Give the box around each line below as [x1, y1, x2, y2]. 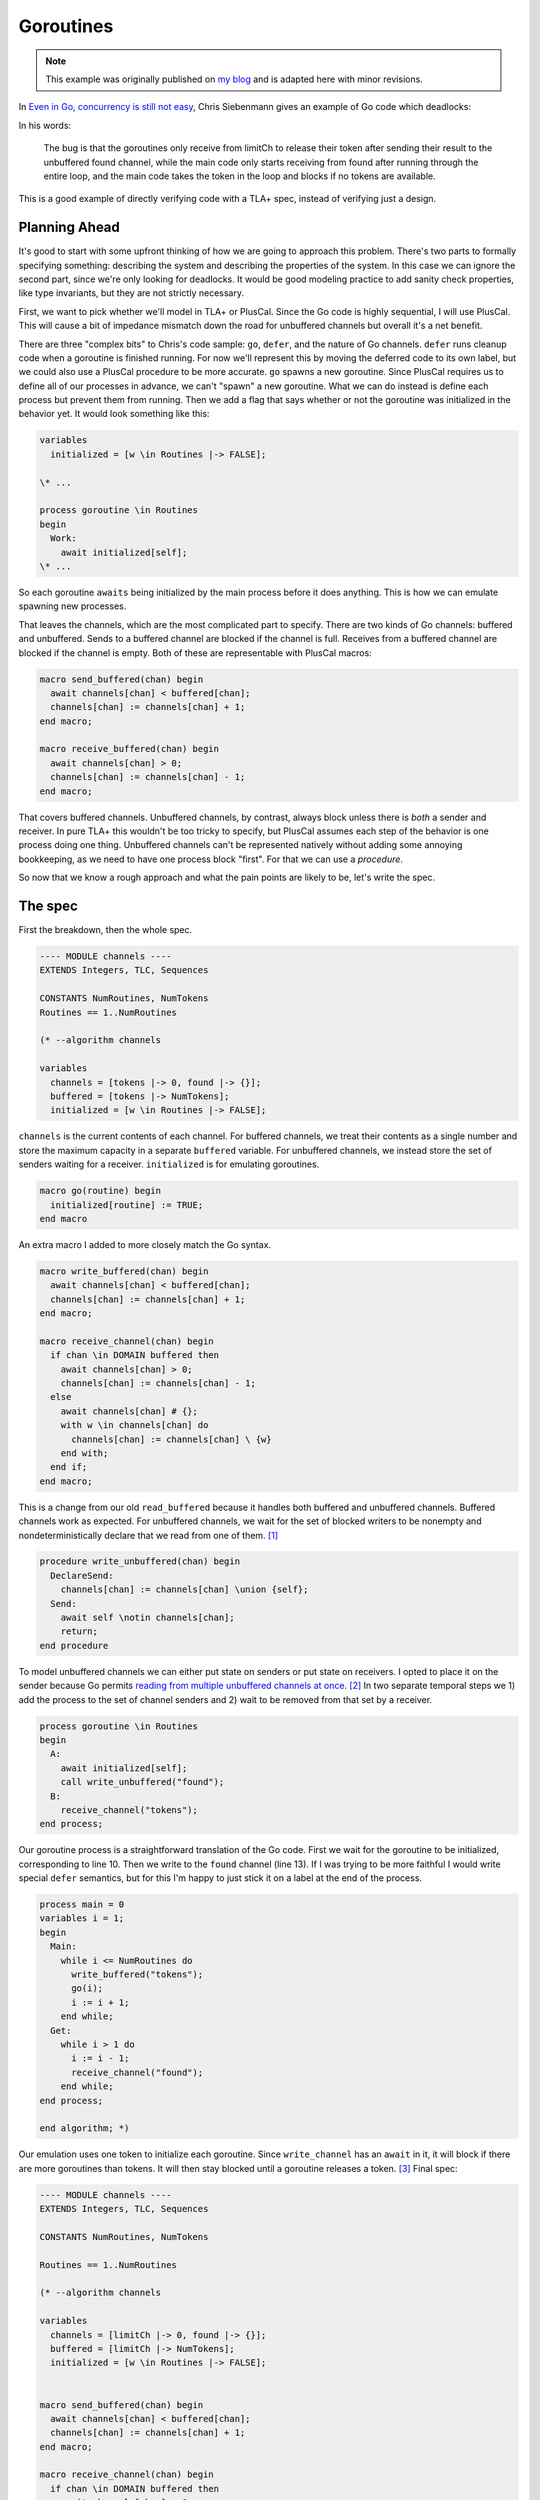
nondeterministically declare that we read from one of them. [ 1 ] [18, 1529, 279, 1541]
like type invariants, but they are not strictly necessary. [18, 287, 245, 299]
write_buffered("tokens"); [71, 1969, 204, 1980]
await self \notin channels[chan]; [60, 1612, 235, 1624]
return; [60, 1626, 99, 1637]
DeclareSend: [50, 1570, 114, 1581]
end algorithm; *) [39, 2123, 130, 2134]
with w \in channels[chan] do [60, 1420, 209, 1431]
